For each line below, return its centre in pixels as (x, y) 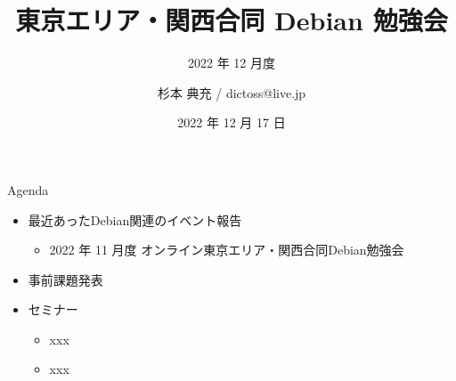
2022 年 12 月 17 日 (232, 122)
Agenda (28, 189)
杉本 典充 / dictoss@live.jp (232, 92)
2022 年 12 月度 (232, 63)
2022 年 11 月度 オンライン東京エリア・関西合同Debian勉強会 (227, 250)
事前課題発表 (65, 279)
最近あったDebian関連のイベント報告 (135, 219)
